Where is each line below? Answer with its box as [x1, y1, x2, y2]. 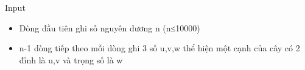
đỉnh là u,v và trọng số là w [19, 53, 123, 66]
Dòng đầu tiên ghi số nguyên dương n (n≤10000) [19, 21, 200, 34]
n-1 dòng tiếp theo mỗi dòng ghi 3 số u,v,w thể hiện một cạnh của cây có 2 [19, 42, 300, 54]
